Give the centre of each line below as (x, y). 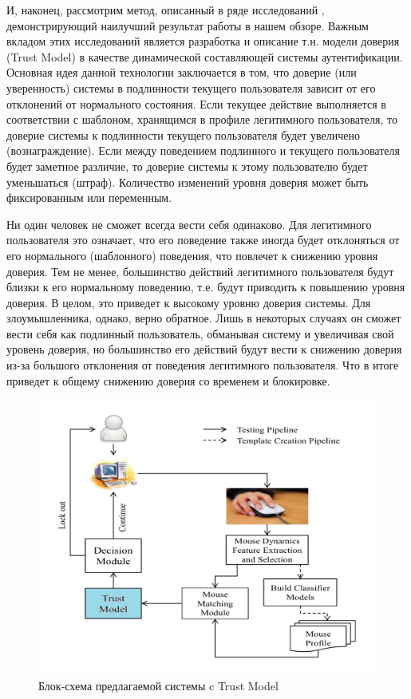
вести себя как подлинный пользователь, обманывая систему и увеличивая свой (200, 333)
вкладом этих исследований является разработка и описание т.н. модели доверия (203, 41)
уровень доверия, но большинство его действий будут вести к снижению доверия (204, 349)
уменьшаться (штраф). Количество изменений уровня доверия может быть (188, 182)
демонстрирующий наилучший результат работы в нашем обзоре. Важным (188, 25)
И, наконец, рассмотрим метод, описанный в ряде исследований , (166, 10)
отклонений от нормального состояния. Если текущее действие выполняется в (196, 103)
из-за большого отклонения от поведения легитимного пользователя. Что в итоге (203, 365)
